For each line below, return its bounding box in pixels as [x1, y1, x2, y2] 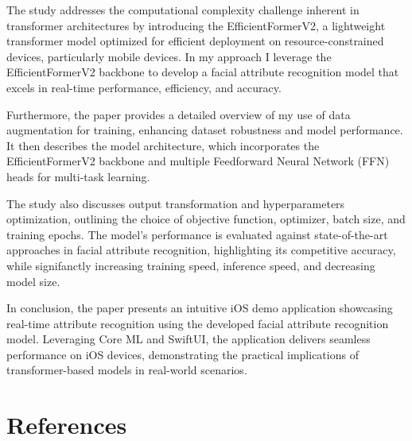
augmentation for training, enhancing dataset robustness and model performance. [6, 122, 403, 138]
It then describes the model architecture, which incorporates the [6, 137, 320, 153]
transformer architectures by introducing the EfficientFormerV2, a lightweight [6, 17, 386, 33]
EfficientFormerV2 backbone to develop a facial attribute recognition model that [6, 64, 399, 80]
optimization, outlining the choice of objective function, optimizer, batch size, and [6, 211, 406, 227]
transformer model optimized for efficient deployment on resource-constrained [6, 33, 384, 49]
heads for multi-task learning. [6, 168, 150, 184]
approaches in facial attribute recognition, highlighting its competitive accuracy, [6, 242, 396, 258]
